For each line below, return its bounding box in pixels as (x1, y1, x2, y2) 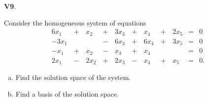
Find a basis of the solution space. (15, 88, 119, 99)
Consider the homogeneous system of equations (4, 17, 146, 27)
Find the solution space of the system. (15, 72, 131, 82)
